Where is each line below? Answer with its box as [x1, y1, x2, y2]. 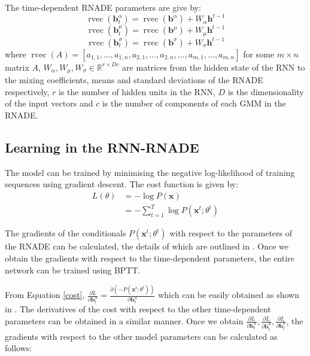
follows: [5, 342, 32, 354]
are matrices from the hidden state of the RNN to [122, 60, 305, 73]
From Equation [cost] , [5, 288, 85, 301]
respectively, [5, 85, 50, 98]
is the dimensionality [227, 85, 304, 98]
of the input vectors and [5, 97, 93, 109]
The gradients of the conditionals [5, 227, 126, 239]
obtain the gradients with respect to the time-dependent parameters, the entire [5, 251, 294, 264]
